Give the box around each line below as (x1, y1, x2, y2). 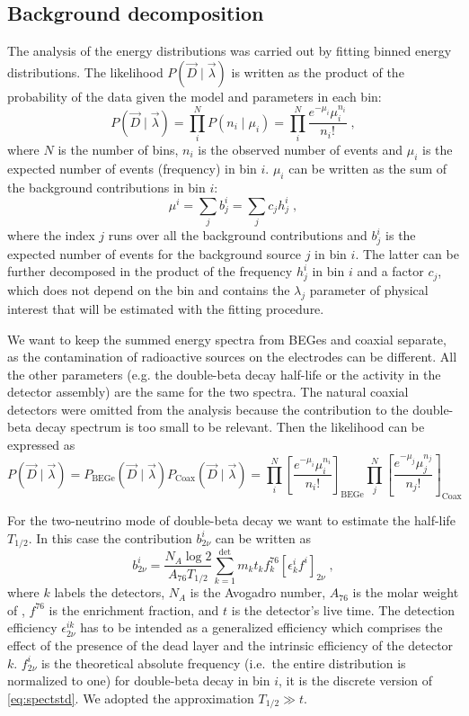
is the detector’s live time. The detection (231, 600, 456, 619)
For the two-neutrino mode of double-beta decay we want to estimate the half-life (7, 511, 456, 530)
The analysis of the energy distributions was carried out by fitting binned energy (7, 41, 452, 60)
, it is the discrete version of (279, 671, 433, 690)
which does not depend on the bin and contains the (7, 281, 290, 300)
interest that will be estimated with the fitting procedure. (7, 299, 324, 318)
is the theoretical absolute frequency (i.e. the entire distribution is (40, 653, 406, 672)
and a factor (357, 262, 424, 281)
